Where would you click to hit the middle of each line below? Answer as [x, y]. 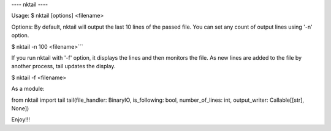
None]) [20, 108]
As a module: [28, 89]
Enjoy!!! [21, 119]
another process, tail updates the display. [63, 66]
